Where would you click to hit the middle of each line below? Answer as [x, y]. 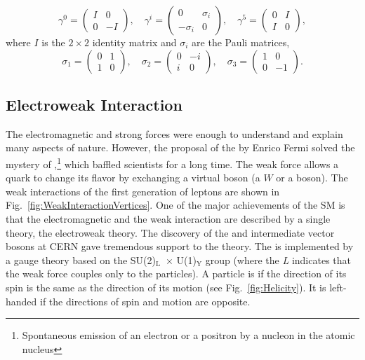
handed [21, 301]
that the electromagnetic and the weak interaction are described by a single [168, 219]
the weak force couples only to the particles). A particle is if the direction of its [176, 274]
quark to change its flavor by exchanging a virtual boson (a [133, 178]
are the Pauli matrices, [241, 42]
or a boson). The [312, 178]
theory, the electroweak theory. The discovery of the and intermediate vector [170, 232]
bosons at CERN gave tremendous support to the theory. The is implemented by [180, 246]
